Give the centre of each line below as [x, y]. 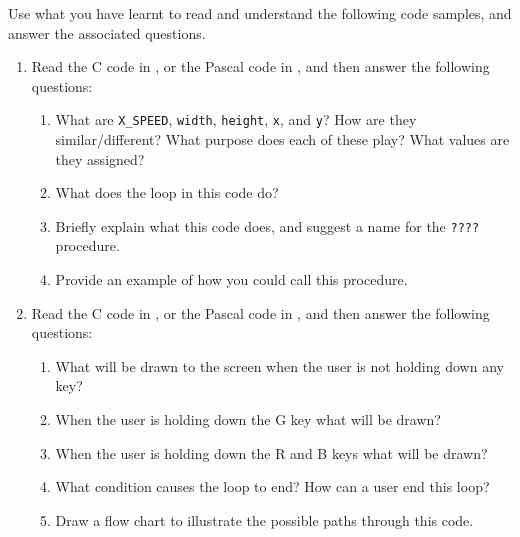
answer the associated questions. [107, 32]
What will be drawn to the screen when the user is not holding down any [279, 365]
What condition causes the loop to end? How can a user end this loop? [272, 486]
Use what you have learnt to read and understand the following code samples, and [260, 13]
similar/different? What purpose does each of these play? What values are [282, 139]
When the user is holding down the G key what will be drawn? [248, 419]
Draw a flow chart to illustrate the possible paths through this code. [264, 519]
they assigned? [100, 158]
